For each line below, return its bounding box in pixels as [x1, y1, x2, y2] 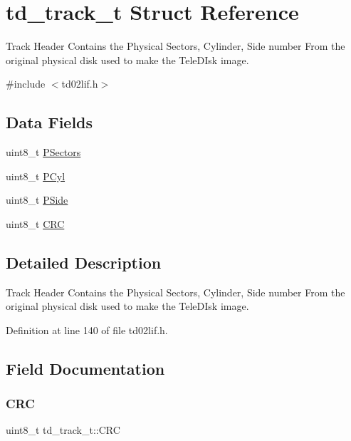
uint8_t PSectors [6, 145, 81, 160]
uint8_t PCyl [6, 168, 66, 183]
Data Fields [6, 111, 93, 133]
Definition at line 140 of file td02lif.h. [6, 322, 168, 337]
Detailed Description [6, 251, 162, 273]
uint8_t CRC [6, 216, 65, 231]
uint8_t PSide [6, 192, 68, 207]
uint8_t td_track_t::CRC [6, 422, 120, 437]
